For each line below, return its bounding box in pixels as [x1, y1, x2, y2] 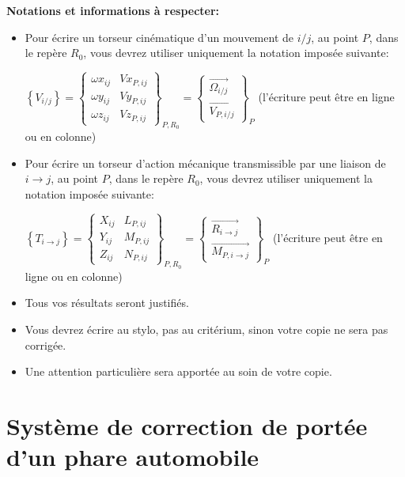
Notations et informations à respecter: [6, 2, 220, 18]
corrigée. [25, 336, 66, 353]
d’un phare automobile [6, 441, 259, 473]
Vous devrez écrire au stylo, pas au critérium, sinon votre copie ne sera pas [25, 321, 388, 338]
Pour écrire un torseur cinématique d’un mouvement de [25, 28, 293, 45]
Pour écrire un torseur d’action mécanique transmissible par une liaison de [25, 154, 386, 171]
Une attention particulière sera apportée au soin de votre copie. [25, 363, 332, 380]
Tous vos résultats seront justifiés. [25, 294, 189, 311]
